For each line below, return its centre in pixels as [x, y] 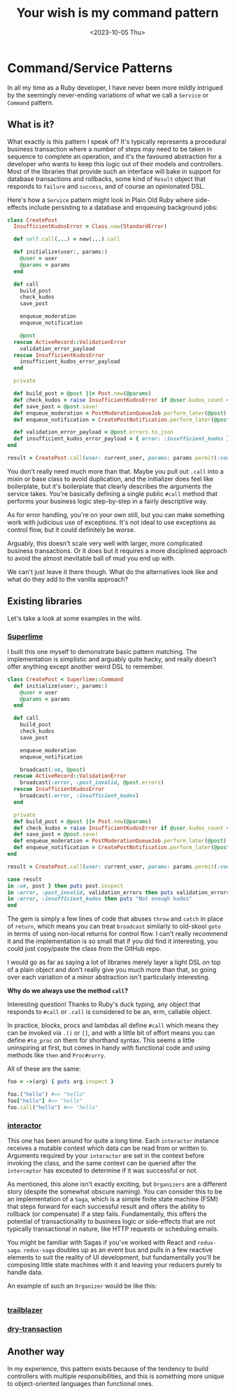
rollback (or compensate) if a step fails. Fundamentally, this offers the [107, 1214]
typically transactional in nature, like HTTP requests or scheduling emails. [113, 1229]
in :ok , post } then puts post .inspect [65, 886]
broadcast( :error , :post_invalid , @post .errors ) [92, 783]
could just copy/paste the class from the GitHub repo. [84, 949]
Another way [36, 1352]
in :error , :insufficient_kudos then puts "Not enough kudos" [100, 899]
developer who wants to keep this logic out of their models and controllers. [115, 163]
